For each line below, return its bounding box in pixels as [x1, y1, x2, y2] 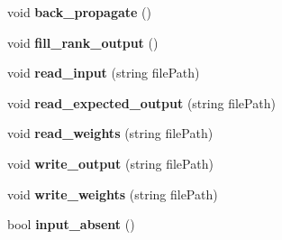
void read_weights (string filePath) [7, 124, 214, 143]
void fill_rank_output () [7, 32, 159, 51]
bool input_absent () [7, 215, 135, 234]
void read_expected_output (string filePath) [7, 93, 276, 112]
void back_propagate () [7, 3, 151, 21]
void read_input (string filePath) [7, 63, 200, 82]
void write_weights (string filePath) [7, 184, 218, 203]
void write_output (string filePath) [7, 153, 214, 172]
